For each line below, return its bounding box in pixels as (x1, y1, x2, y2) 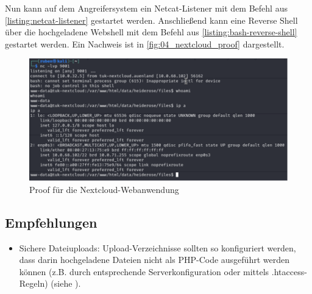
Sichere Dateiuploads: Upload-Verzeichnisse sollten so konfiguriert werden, (19, 241, 296, 254)
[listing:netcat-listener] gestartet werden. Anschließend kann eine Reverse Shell (5, 13, 298, 26)
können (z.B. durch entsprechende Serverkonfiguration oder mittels (19, 265, 269, 278)
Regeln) (19, 277, 48, 290)
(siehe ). (51, 277, 81, 290)
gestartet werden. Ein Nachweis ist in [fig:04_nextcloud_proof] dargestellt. (5, 37, 285, 50)
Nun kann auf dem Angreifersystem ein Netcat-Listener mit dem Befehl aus (5, 2, 288, 14)
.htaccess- (271, 265, 307, 278)
